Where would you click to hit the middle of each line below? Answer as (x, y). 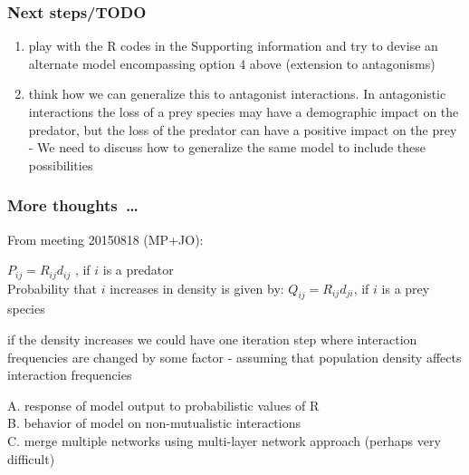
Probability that (53, 288)
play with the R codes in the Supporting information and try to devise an (233, 46)
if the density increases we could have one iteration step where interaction (212, 339)
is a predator (138, 270)
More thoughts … (73, 205)
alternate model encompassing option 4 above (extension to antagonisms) (232, 63)
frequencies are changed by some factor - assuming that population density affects (234, 357)
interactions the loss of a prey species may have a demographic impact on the (244, 111)
